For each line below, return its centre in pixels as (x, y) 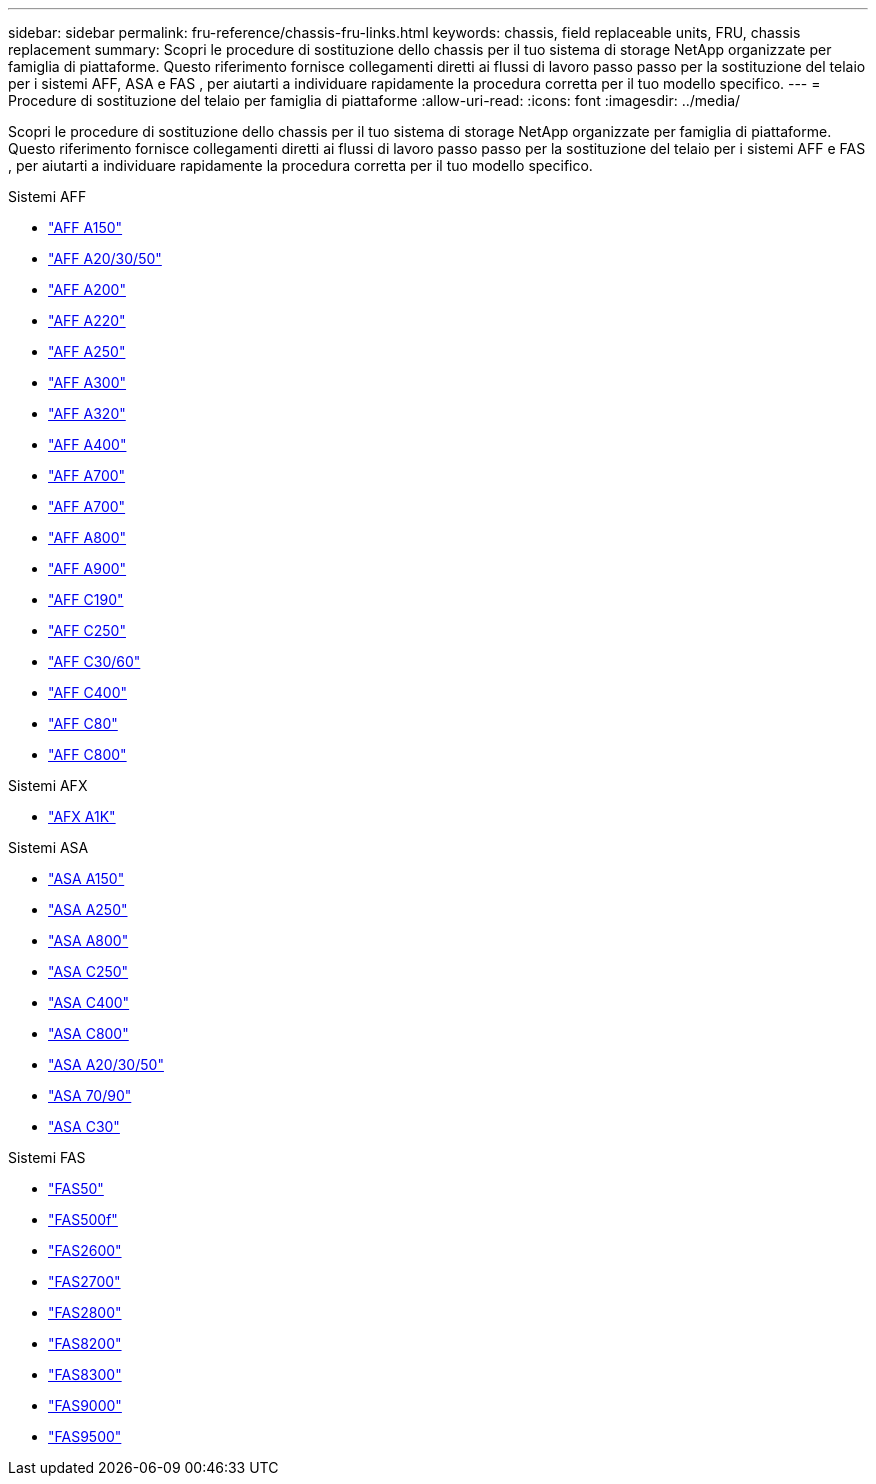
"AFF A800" (87, 537)
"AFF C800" (87, 754)
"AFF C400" (87, 692)
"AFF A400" (87, 444)
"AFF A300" (87, 382)
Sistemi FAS (47, 1157)
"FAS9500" (85, 1436)
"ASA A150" (86, 878)
